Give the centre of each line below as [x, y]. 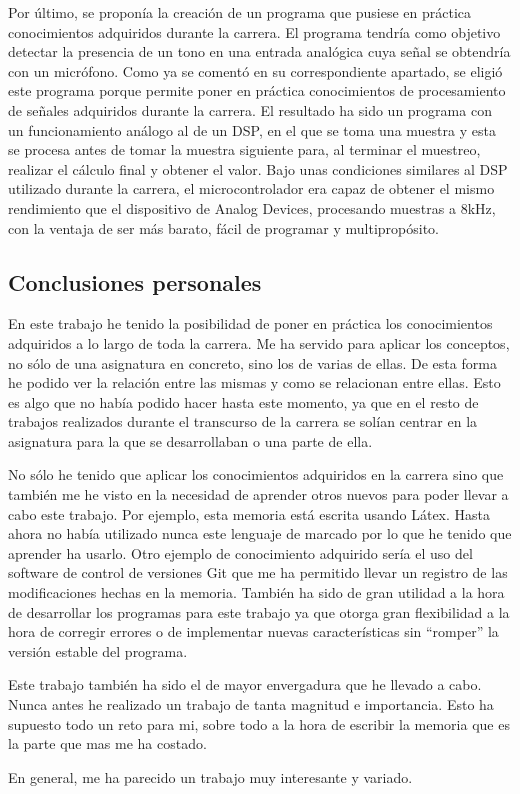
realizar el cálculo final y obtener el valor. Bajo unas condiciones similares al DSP [258, 168]
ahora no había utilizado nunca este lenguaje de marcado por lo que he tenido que [260, 533]
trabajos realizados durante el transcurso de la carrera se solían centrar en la [243, 421]
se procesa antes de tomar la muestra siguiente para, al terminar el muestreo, [244, 149]
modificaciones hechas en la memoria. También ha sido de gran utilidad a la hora [256, 592]
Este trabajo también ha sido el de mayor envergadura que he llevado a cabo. [245, 684]
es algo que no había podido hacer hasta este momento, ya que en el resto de [243, 401]
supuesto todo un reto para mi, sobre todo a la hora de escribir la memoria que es [259, 723]
